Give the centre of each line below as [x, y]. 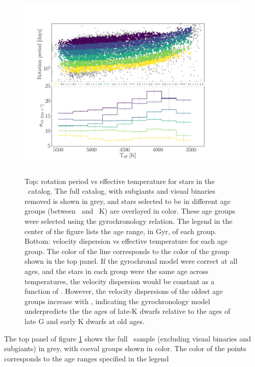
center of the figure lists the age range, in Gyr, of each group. [121, 231]
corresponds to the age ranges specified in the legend [87, 358]
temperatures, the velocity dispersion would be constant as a [120, 281]
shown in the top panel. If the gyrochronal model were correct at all [131, 261]
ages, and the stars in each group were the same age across [117, 271]
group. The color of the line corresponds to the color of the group [127, 251]
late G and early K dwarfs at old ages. [85, 321]
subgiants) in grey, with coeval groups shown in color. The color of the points [125, 348]
